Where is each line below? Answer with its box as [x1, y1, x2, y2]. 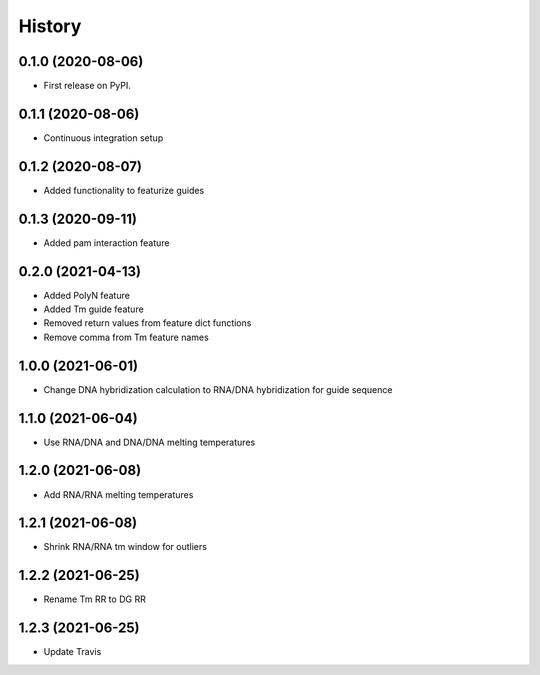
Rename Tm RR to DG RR [43, 593, 147, 605]
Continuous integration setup [43, 131, 164, 144]
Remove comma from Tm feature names [43, 331, 209, 343]
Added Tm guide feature [43, 303, 144, 315]
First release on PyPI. [43, 80, 132, 92]
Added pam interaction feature [43, 236, 170, 249]
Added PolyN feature [43, 289, 130, 301]
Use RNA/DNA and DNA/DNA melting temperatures [43, 436, 256, 448]
